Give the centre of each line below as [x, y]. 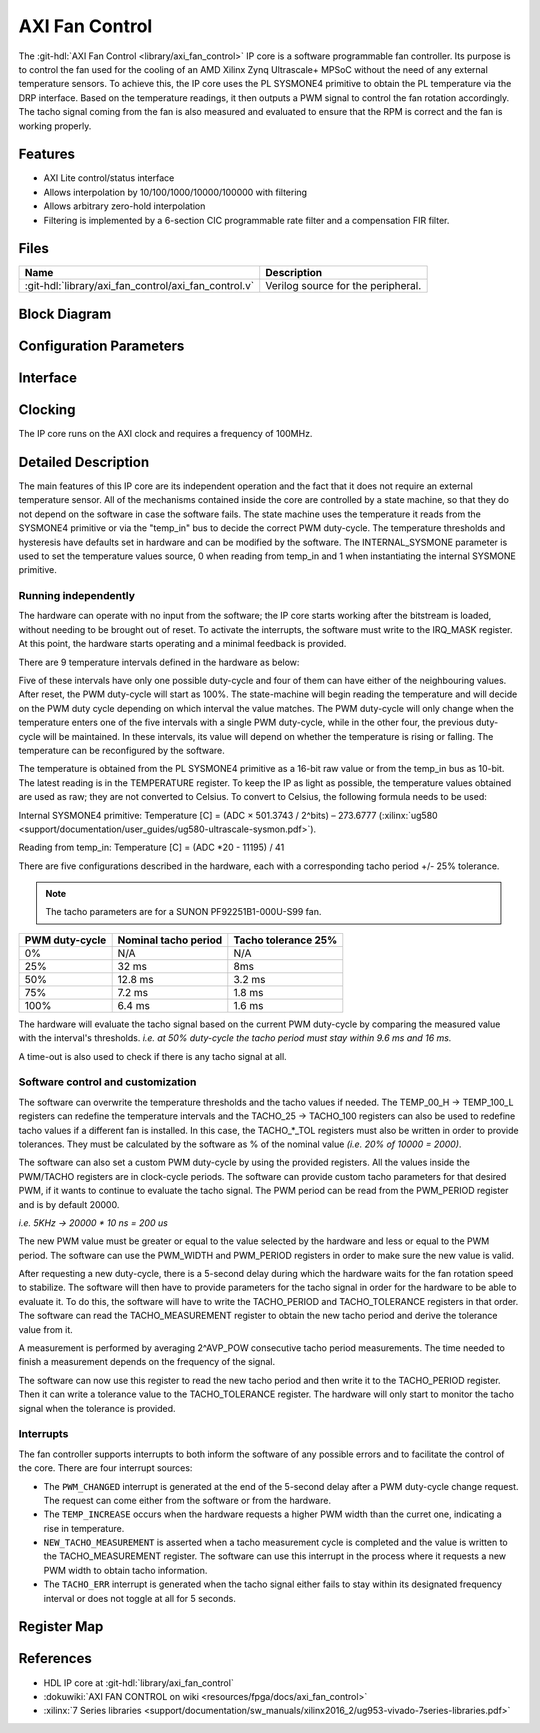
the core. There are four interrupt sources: [105, 1468]
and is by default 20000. [69, 1204]
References [55, 1658]
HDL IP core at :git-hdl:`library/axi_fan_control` [138, 1682]
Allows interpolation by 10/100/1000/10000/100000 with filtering [175, 192]
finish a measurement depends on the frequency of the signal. [146, 1362]
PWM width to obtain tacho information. [125, 1570]
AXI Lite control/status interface [109, 178]
